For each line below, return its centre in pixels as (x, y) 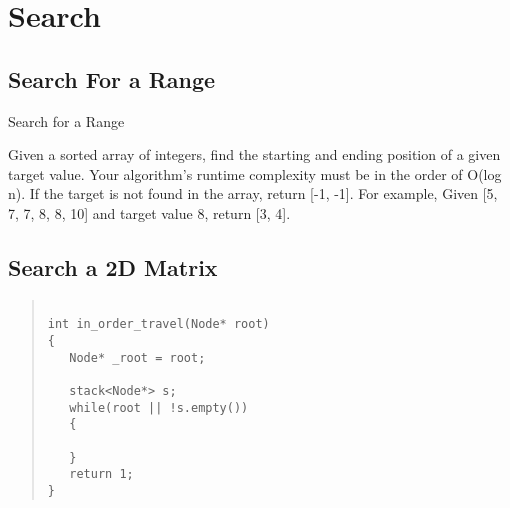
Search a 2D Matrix (113, 266)
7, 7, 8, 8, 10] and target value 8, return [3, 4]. (149, 212)
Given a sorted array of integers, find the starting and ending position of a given (254, 154)
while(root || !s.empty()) (159, 407)
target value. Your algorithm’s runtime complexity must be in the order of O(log (255, 173)
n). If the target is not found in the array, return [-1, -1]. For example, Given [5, (253, 193)
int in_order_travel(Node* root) (158, 324)
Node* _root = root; (137, 357)
